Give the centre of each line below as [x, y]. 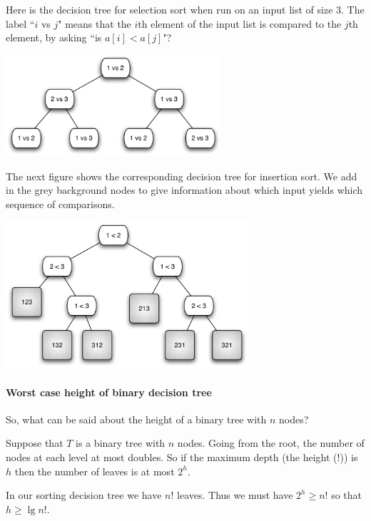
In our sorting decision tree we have [84, 495]
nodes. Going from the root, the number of [271, 443]
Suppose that [35, 443]
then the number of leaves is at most [95, 471]
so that [346, 495]
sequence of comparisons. [60, 204]
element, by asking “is [54, 37]
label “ [20, 23]
